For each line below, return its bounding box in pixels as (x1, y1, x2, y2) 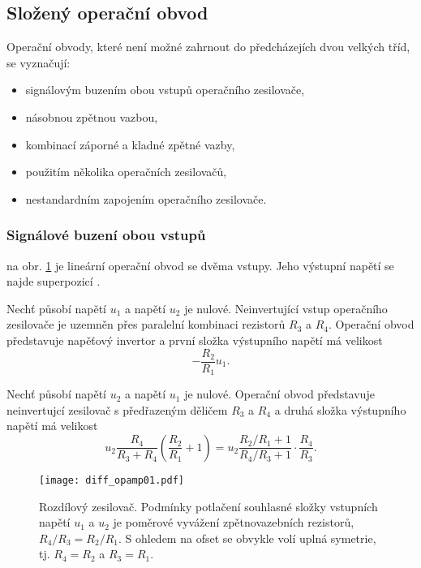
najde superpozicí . (6, 273, 101, 290)
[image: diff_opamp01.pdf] (39, 474, 184, 486)
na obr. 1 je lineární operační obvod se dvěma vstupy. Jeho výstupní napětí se (6, 256, 394, 273)
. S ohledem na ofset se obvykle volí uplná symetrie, (118, 529, 376, 546)
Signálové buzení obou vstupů (6, 225, 206, 245)
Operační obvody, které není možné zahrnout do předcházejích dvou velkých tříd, (6, 38, 410, 55)
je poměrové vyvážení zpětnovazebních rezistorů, (113, 514, 354, 531)
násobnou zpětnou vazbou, (25, 108, 158, 125)
